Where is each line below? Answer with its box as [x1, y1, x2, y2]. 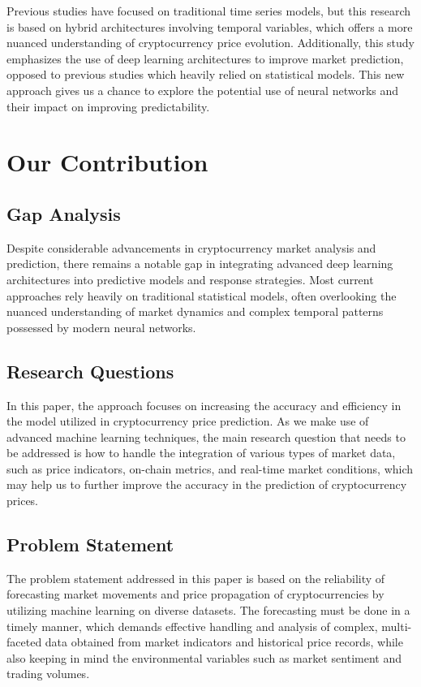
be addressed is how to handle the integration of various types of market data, [6, 444, 396, 461]
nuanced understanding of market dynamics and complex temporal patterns [6, 303, 384, 320]
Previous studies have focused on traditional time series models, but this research [6, 2, 411, 19]
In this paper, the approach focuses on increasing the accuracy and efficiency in [6, 396, 402, 413]
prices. [6, 492, 39, 509]
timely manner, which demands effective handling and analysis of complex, [6, 617, 378, 634]
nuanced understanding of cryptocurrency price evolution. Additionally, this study [6, 34, 415, 51]
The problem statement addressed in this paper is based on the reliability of [6, 569, 385, 586]
